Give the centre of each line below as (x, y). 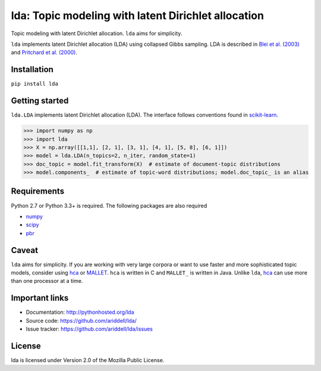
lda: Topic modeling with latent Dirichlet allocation (138, 15)
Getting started (40, 101)
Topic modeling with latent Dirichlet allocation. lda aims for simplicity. (97, 33)
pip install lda (35, 84)
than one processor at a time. (47, 281)
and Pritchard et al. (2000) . (44, 52)
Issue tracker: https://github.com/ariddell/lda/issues (89, 329)
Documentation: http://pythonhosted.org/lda (80, 312)
